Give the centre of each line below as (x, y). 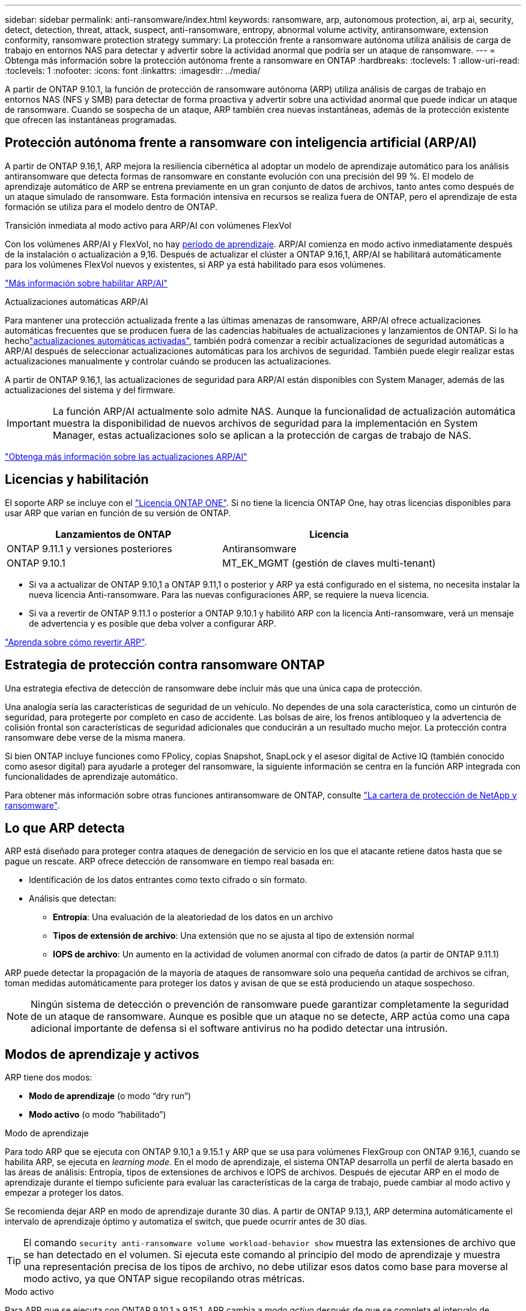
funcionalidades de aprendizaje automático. (92, 776)
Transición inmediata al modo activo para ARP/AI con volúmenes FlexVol (148, 225)
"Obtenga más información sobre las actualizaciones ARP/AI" (126, 456)
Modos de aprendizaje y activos (102, 1054)
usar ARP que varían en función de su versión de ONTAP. (118, 513)
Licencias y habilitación (77, 480)
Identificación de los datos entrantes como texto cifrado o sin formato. (168, 880)
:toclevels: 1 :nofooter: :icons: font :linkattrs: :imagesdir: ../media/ (133, 71)
